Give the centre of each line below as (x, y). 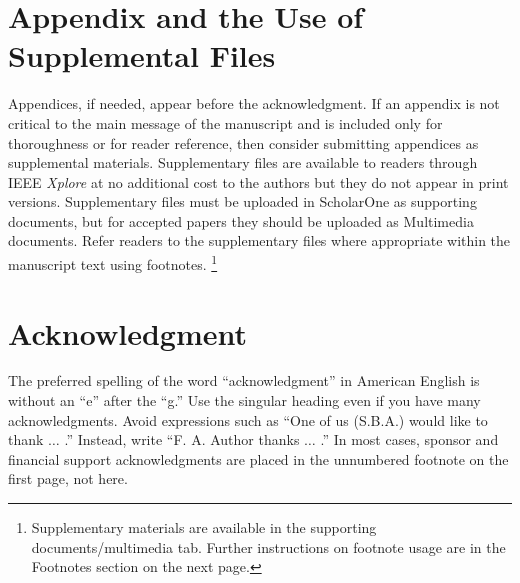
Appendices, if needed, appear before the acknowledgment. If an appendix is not (254, 103)
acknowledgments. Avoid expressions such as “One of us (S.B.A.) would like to (248, 419)
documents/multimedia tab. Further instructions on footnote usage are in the (268, 546)
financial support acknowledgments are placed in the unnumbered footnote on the (258, 458)
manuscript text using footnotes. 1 (113, 262)
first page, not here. (68, 478)
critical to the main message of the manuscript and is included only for (225, 122)
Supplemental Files (142, 55)
